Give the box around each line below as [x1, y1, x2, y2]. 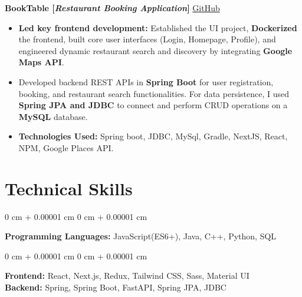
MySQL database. [18, 110, 88, 122]
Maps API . [18, 56, 64, 68]
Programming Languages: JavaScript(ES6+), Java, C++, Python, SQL [5, 230, 277, 242]
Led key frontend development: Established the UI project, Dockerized [18, 21, 297, 34]
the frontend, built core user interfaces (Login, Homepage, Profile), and [18, 33, 276, 45]
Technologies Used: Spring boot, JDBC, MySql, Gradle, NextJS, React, [18, 130, 288, 142]
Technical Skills [5, 176, 133, 200]
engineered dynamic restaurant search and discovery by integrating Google [18, 44, 293, 56]
